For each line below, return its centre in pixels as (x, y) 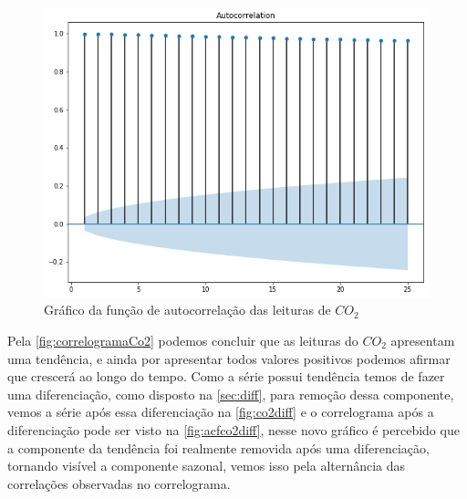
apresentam (423, 340)
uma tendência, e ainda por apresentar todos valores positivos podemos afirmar (229, 358)
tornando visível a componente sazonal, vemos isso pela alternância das (207, 466)
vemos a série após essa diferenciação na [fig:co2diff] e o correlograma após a (221, 412)
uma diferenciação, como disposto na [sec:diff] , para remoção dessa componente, (231, 394)
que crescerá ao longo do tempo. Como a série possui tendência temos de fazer (226, 376)
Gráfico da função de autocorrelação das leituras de (187, 310)
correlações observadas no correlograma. (119, 483)
